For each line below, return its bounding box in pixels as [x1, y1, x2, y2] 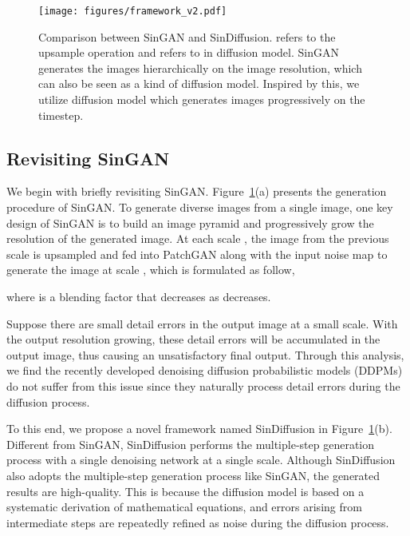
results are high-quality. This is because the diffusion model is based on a [6, 482, 365, 499]
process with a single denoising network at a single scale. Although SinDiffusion [6, 451, 396, 468]
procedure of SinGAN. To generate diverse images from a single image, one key [6, 199, 393, 216]
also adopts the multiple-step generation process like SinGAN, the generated [6, 467, 380, 483]
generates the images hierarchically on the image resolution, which [38, 59, 362, 76]
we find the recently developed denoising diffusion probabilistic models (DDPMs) [6, 362, 403, 379]
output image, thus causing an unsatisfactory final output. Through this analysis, [6, 346, 404, 363]
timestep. [38, 106, 84, 123]
